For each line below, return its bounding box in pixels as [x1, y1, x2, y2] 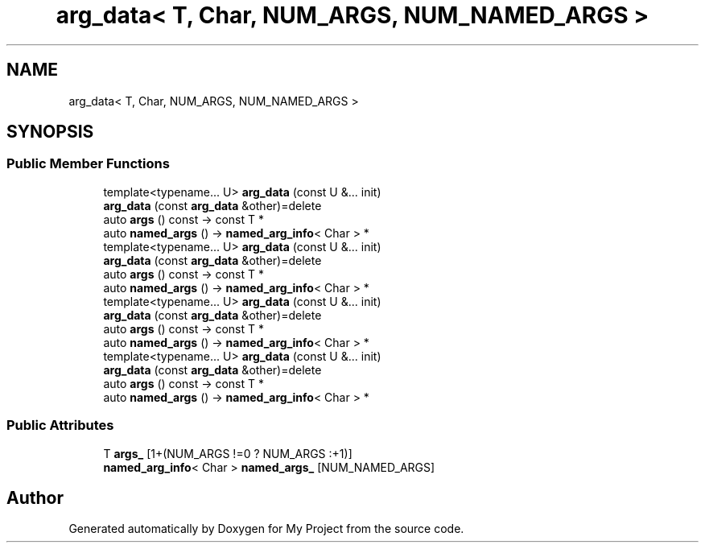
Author [6, 487, 64, 508]
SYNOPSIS [6, 122, 94, 142]
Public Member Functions [6, 155, 170, 172]
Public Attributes [6, 417, 114, 434]
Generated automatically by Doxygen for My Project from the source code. [68, 522, 464, 536]
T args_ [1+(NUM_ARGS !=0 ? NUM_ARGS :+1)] [103, 446, 352, 460]
